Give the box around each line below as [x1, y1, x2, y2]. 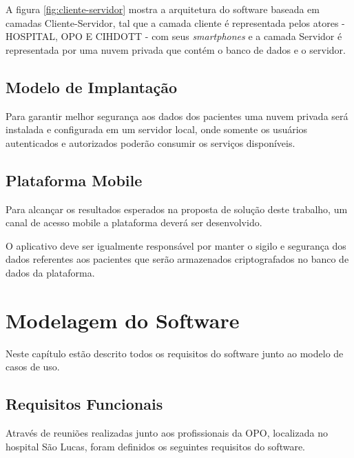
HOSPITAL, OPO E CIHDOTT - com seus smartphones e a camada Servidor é [6, 29, 342, 43]
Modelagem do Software [6, 306, 240, 334]
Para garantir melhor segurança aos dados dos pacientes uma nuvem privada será [6, 108, 348, 123]
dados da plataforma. [6, 265, 95, 279]
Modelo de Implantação [6, 76, 178, 97]
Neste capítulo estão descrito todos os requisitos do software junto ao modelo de [6, 346, 344, 360]
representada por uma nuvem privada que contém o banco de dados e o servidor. [6, 42, 346, 57]
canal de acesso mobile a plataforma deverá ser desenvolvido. [6, 215, 262, 230]
